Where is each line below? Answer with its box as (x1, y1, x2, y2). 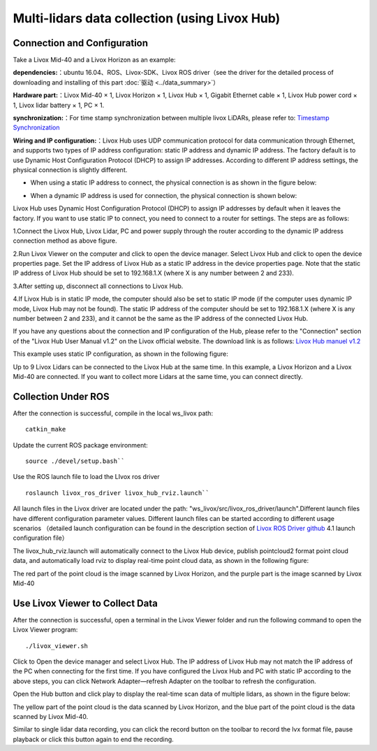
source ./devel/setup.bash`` (25, 457, 125, 465)
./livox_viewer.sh (25, 642, 89, 650)
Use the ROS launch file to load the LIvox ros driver (13, 473, 160, 481)
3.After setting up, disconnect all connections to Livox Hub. (13, 282, 184, 290)
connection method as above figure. (13, 236, 117, 245)
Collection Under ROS (13, 390, 110, 402)
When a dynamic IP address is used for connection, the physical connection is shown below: (30, 191, 297, 199)
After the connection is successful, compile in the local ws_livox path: (13, 409, 213, 417)
